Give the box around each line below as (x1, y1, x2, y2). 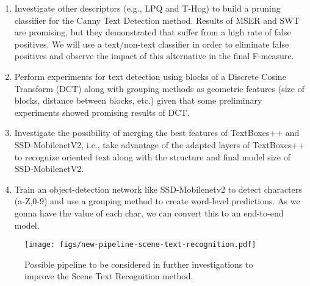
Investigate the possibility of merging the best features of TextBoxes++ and (14, 126, 300, 139)
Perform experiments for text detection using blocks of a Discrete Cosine (14, 70, 286, 82)
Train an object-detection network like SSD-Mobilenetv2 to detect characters (14, 182, 302, 195)
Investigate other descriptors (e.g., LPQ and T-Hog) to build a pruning (14, 2, 281, 14)
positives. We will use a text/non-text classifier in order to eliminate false (14, 37, 289, 50)
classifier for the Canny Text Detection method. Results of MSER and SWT (14, 13, 300, 26)
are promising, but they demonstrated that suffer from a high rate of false (14, 26, 291, 38)
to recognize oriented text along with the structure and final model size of (14, 150, 290, 163)
